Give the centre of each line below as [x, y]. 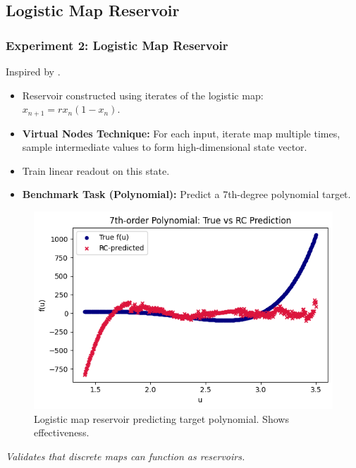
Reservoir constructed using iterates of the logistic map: [143, 95]
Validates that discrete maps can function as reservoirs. [125, 456]
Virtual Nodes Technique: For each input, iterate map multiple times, [181, 133]
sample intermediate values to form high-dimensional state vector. [165, 147]
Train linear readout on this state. [96, 170]
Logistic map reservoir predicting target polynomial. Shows [161, 418]
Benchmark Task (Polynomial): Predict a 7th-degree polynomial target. [186, 194]
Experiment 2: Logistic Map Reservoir [117, 45]
